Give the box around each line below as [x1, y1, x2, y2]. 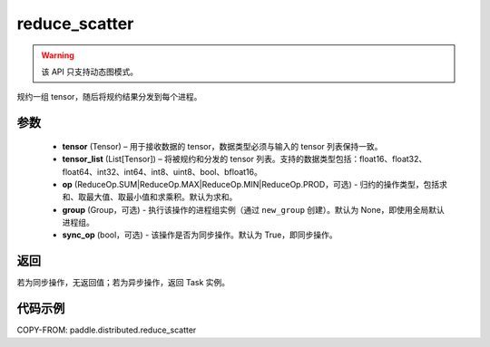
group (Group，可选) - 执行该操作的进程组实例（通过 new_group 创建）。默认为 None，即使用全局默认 [62, 204, 445, 215]
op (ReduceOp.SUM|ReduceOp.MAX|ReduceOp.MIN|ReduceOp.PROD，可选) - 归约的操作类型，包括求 [62, 178, 448, 189]
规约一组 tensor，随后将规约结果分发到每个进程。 [16, 92, 202, 102]
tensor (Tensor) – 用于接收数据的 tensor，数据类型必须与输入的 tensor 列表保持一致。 [62, 140, 383, 151]
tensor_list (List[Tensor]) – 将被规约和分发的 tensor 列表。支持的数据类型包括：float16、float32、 [62, 154, 427, 165]
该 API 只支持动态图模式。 [41, 66, 139, 77]
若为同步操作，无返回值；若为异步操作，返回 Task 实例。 [16, 277, 230, 288]
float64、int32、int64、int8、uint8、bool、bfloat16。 [62, 166, 262, 177]
